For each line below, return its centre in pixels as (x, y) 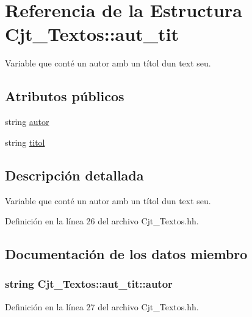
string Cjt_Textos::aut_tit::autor (89, 284)
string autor (27, 122)
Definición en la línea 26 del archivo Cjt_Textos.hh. (102, 221)
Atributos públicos (65, 96)
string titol (25, 142)
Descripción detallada (74, 175)
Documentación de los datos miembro (126, 254)
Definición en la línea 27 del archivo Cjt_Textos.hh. (102, 306)
